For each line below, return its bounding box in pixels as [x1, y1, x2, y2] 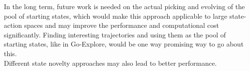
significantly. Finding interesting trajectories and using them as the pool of [4, 29, 226, 39]
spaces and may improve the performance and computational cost [24, 20, 219, 30]
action [4, 20, 22, 30]
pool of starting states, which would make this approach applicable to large [4, 11, 227, 21]
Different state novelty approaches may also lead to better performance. [4, 58, 217, 68]
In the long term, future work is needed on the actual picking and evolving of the [4, 1, 245, 11]
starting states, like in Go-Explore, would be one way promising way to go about [4, 39, 244, 49]
